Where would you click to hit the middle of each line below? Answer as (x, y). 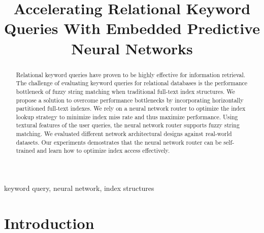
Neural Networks (132, 48)
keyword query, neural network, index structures (79, 188)
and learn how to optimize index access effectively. (103, 151)
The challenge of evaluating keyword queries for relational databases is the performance (132, 83)
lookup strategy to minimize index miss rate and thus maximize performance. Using (127, 117)
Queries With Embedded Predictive (132, 28)
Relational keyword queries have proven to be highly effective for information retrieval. (131, 74)
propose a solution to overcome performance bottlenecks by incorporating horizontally (130, 100)
